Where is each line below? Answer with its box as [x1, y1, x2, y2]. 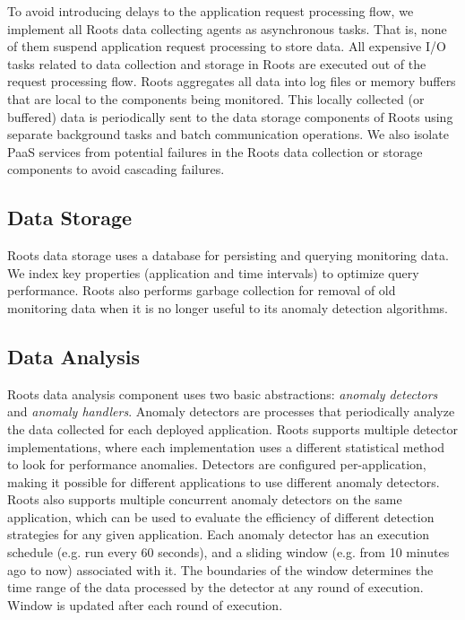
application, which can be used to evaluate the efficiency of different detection [7, 507, 435, 526]
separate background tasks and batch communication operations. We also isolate [7, 125, 449, 144]
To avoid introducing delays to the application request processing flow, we [7, 2, 414, 20]
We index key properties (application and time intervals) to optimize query [7, 263, 419, 282]
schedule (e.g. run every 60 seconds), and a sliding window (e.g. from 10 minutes [7, 543, 450, 562]
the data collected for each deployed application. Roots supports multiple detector [7, 419, 458, 438]
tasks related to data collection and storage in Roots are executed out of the [7, 54, 426, 73]
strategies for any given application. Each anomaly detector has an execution [7, 525, 430, 544]
